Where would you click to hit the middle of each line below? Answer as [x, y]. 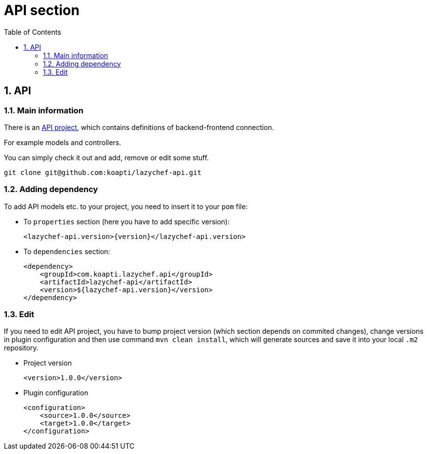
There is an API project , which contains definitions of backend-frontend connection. [139, 127]
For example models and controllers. [63, 142]
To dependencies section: [67, 251]
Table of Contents [33, 32]
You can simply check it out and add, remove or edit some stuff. [106, 157]
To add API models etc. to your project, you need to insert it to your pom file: [126, 206]
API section [42, 10]
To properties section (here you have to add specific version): [127, 221]
